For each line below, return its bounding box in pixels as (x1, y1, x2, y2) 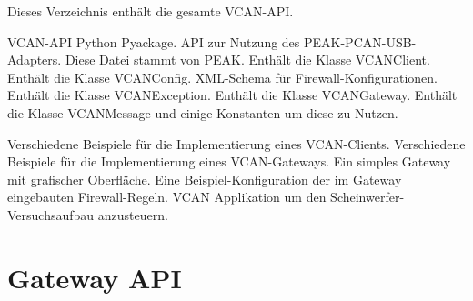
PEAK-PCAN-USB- (304, 32, 417, 51)
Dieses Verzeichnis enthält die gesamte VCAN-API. (7, 2, 294, 20)
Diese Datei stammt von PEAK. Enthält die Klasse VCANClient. (65, 50, 430, 69)
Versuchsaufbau (7, 205, 95, 224)
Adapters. (7, 50, 62, 69)
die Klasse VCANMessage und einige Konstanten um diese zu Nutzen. (7, 103, 398, 122)
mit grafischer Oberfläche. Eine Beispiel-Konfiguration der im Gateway (7, 169, 402, 188)
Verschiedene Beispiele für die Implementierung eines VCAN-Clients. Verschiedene (7, 134, 466, 153)
